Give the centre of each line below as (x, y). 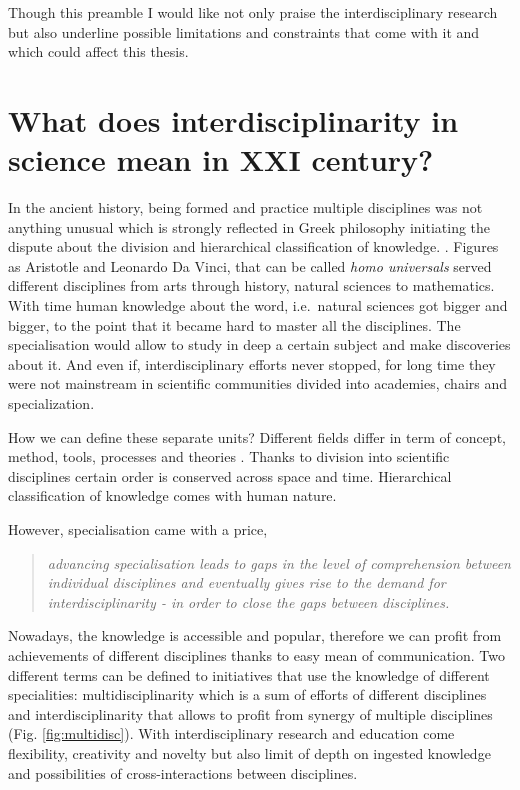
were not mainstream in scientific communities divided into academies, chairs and (258, 383)
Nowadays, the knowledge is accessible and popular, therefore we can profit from (255, 635)
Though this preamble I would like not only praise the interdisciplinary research (253, 12)
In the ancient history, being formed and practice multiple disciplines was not (245, 207)
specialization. (51, 403)
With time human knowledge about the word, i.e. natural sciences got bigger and (258, 305)
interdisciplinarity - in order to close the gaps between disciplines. (248, 601)
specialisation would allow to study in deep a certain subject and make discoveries (259, 344)
